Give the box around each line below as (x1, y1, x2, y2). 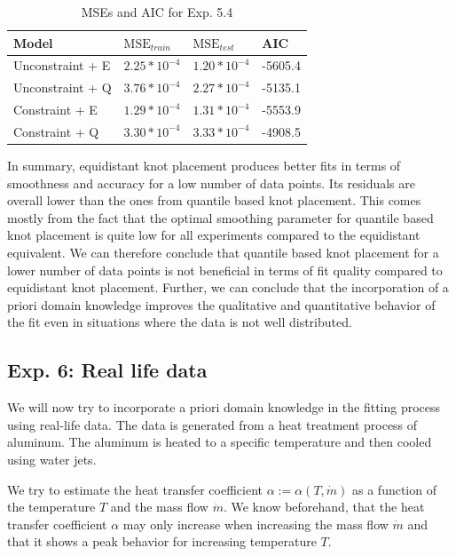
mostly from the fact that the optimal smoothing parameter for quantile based (7, 208, 434, 226)
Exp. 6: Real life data (7, 356, 208, 384)
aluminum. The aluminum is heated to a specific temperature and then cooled (7, 433, 432, 451)
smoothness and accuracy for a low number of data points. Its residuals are (7, 173, 415, 192)
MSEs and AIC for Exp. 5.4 (81, 3, 233, 20)
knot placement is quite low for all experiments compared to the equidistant (7, 226, 421, 244)
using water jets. (7, 449, 97, 468)
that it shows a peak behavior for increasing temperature (7, 532, 317, 551)
